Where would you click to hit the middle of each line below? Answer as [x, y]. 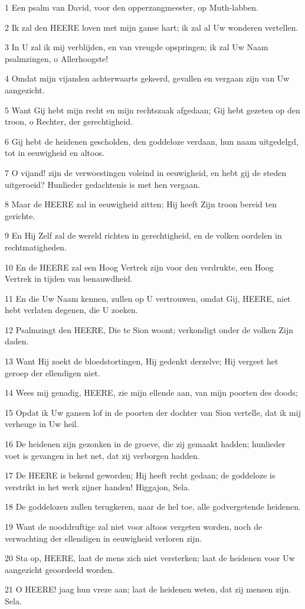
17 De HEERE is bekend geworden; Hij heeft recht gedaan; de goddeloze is [140, 475]
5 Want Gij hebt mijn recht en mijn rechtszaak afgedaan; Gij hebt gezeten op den [152, 110]
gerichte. [20, 215]
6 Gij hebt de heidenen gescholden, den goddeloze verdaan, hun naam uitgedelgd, [152, 141]
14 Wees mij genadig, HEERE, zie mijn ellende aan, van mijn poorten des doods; [151, 393]
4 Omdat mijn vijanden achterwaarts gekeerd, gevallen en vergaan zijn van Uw [147, 78]
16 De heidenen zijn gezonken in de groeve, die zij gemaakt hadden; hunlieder [145, 444]
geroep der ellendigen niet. [53, 372]
